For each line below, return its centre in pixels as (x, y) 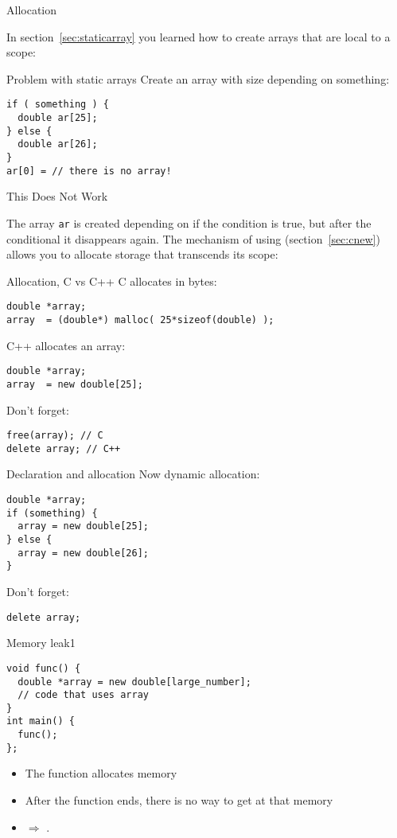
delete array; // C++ (64, 448)
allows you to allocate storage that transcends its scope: (142, 254)
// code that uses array (83, 695)
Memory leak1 (41, 643)
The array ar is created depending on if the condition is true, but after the (189, 222)
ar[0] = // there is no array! (89, 171)
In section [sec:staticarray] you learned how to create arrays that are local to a (198, 36)
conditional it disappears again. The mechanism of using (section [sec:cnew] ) (193, 238)
